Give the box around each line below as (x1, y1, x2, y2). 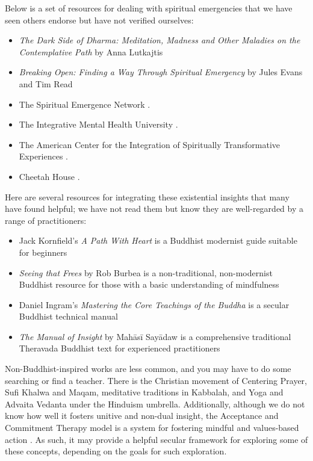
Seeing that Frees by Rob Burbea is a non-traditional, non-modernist (19, 266, 273, 279)
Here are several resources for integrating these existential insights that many (5, 190, 290, 203)
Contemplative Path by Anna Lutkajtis (19, 45, 163, 58)
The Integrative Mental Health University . (19, 118, 178, 131)
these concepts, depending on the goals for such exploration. (5, 445, 227, 457)
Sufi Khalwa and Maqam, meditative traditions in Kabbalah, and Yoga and (5, 386, 284, 398)
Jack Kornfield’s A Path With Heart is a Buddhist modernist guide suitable (19, 234, 297, 247)
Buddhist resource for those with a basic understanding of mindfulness (19, 278, 279, 291)
